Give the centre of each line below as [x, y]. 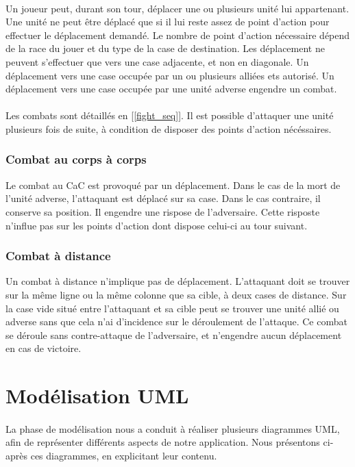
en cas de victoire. [44, 348]
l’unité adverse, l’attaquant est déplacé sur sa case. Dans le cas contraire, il [163, 198]
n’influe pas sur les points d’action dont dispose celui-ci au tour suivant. [157, 225]
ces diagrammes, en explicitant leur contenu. [124, 456]
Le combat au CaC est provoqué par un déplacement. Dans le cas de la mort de [173, 185]
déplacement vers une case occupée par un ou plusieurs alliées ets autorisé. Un [170, 75]
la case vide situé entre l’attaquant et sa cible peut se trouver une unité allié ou [172, 308]
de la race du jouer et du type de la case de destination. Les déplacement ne [165, 48]
